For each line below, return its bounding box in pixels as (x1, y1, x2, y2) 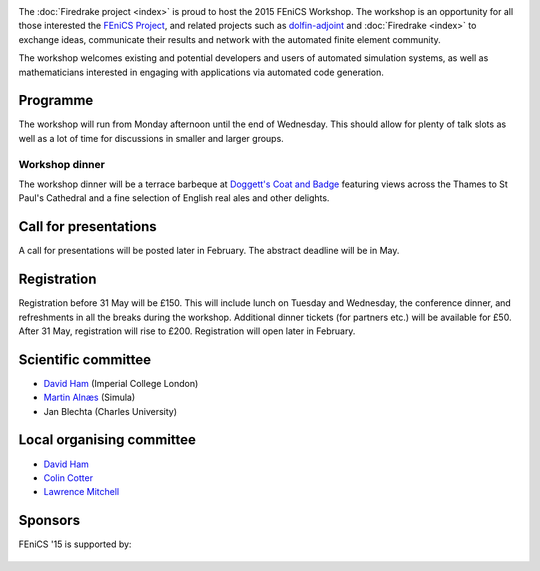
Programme (18, 92, 94, 109)
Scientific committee (18, 351, 152, 368)
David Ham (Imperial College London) (43, 377, 199, 389)
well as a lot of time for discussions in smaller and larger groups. (18, 132, 284, 144)
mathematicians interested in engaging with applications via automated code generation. (18, 66, 385, 78)
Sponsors (18, 512, 80, 529)
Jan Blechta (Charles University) (43, 405, 178, 417)
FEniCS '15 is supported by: (18, 538, 132, 550)
